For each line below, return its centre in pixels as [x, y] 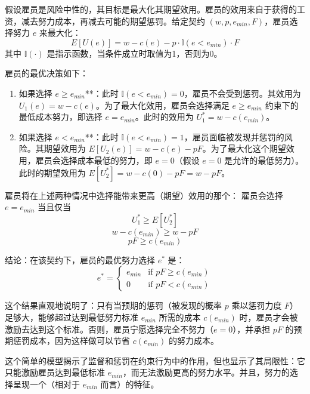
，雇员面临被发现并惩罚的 [234, 136]
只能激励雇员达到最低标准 [55, 372]
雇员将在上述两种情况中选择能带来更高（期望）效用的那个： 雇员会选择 [144, 195]
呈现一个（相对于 [46, 384]
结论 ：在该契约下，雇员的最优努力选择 [80, 259]
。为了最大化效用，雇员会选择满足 [162, 105]
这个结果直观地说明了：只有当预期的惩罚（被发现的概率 [113, 305]
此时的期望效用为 [52, 172]
